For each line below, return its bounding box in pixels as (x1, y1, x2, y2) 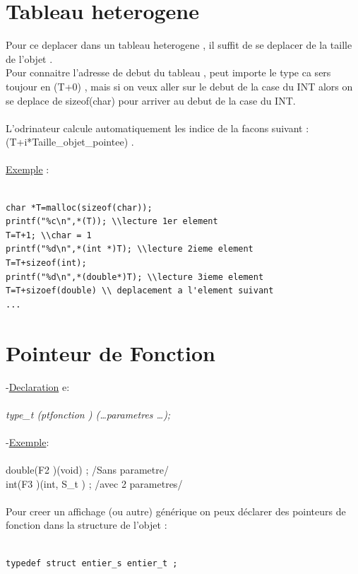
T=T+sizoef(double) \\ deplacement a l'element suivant (6, 286, 274, 296)
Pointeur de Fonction (6, 338, 215, 367)
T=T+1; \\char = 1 (6, 230, 92, 240)
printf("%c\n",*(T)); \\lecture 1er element (6, 216, 218, 227)
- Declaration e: (6, 379, 70, 394)
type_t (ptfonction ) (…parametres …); (6, 406, 171, 421)
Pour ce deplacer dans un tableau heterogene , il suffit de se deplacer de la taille (6, 37, 352, 52)
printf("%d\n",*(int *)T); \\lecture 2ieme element (6, 244, 253, 254)
